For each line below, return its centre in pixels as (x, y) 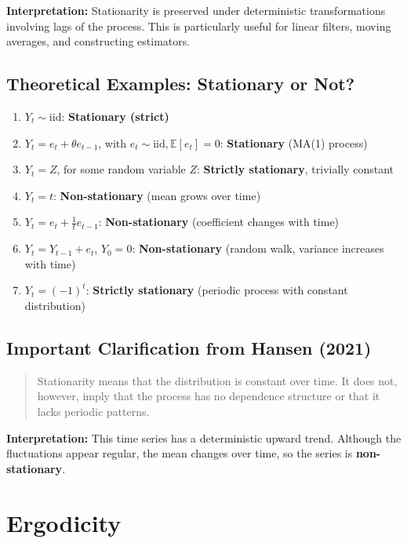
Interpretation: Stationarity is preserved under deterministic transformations (196, 10)
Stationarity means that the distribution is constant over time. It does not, (217, 380)
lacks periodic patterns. (93, 411)
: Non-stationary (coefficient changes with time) (219, 222)
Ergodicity (64, 522)
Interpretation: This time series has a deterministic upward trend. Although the (204, 437)
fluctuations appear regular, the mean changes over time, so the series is (180, 453)
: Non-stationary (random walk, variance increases (258, 248)
